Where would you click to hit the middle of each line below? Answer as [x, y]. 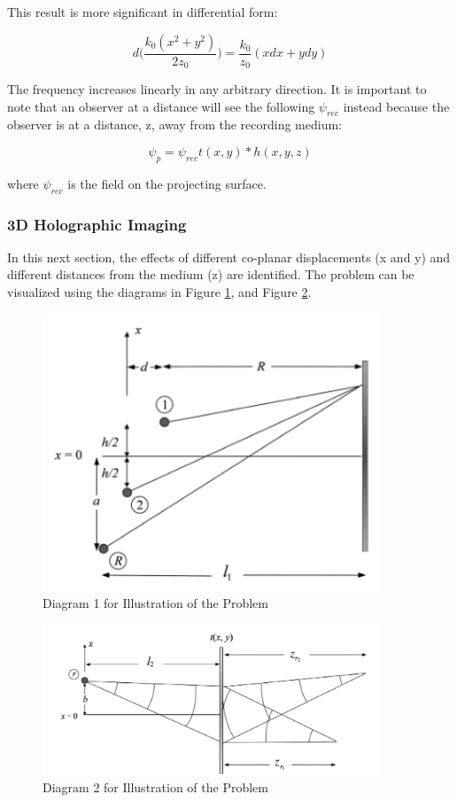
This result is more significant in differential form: [143, 12]
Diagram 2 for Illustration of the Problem [155, 787]
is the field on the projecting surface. [167, 183]
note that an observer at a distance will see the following [161, 106]
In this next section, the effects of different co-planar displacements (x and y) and [229, 257]
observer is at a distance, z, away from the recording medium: [174, 125]
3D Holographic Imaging [97, 224]
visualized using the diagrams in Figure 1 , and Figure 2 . [159, 292]
